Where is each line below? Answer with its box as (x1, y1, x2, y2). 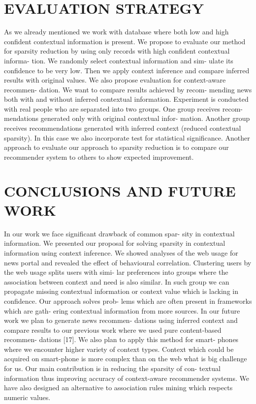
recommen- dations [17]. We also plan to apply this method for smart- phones (4, 334, 239, 345)
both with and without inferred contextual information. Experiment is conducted (4, 94, 249, 104)
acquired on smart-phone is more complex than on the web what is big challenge (4, 353, 247, 364)
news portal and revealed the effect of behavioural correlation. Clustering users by (4, 257, 252, 267)
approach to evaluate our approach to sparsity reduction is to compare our (4, 142, 229, 152)
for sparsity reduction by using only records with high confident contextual (4, 46, 230, 56)
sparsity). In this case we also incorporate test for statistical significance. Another (4, 132, 250, 143)
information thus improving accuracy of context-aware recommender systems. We (4, 373, 249, 383)
